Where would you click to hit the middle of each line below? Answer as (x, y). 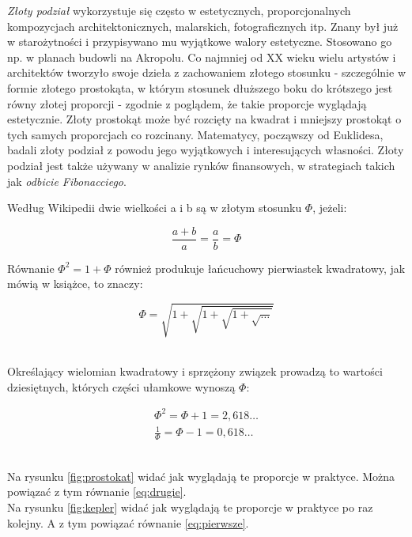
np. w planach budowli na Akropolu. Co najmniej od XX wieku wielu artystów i (202, 57)
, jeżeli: (330, 208)
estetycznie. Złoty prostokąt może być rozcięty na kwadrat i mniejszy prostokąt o (204, 119)
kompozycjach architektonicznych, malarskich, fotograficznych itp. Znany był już (203, 26)
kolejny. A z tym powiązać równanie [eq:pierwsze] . (128, 522)
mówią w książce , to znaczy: (75, 284)
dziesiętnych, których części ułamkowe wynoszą (121, 386)
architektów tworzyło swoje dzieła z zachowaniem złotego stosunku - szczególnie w (206, 72)
